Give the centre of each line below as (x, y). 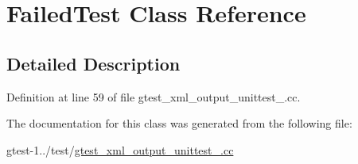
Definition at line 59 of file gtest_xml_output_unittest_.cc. (154, 96)
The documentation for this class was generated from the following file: (179, 123)
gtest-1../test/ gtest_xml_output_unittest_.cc (120, 149)
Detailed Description (93, 63)
